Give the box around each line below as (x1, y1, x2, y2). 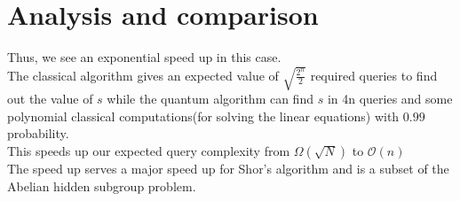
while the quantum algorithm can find (107, 89, 313, 108)
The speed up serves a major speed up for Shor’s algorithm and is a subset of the (7, 159, 449, 178)
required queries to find (310, 66, 438, 84)
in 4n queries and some (327, 89, 453, 108)
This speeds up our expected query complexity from (7, 142, 290, 160)
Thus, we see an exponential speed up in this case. (7, 48, 282, 66)
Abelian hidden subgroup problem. (7, 176, 196, 195)
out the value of (7, 89, 93, 108)
